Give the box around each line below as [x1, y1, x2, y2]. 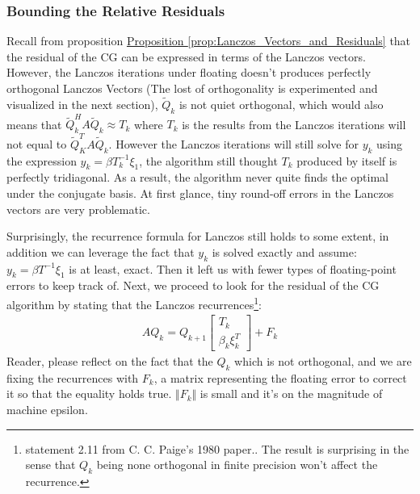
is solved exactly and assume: [212, 243, 357, 260]
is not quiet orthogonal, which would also [178, 95, 384, 112]
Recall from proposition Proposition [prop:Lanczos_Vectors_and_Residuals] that [6, 32, 411, 49]
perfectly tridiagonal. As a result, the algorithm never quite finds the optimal [6, 169, 388, 186]
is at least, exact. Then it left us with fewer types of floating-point [69, 260, 397, 277]
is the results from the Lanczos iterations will [182, 115, 406, 132]
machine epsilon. [6, 401, 88, 418]
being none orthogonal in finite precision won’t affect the [96, 456, 378, 473]
